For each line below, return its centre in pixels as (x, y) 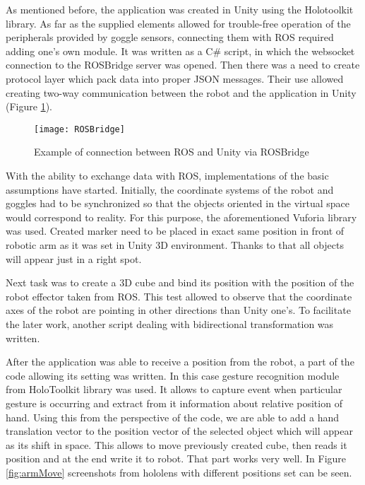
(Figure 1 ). (29, 106)
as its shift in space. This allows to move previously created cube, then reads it (176, 444)
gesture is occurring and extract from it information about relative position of (174, 403)
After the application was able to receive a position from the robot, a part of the (180, 362)
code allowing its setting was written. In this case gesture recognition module (173, 375)
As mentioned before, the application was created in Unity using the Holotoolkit (180, 9)
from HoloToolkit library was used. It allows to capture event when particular (174, 389)
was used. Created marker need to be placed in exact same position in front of (175, 231)
